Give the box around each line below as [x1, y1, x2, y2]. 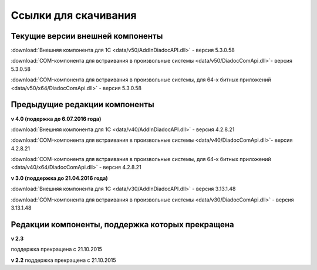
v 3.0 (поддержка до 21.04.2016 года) [11, 175, 108, 182]
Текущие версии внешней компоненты [11, 31, 163, 41]
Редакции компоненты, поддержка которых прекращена [11, 220, 234, 230]
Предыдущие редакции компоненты [11, 100, 155, 110]
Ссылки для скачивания [11, 9, 137, 22]
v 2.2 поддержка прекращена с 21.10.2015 [11, 257, 117, 264]
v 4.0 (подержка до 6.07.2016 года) [11, 115, 102, 122]
